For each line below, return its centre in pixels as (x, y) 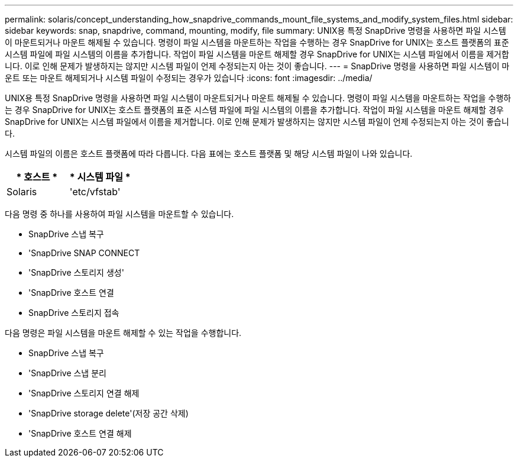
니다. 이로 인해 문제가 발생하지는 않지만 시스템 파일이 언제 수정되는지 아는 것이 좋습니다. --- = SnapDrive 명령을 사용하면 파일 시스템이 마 (257, 66)
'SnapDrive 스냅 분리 (67, 373)
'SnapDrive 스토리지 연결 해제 (84, 393)
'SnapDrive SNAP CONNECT (84, 253)
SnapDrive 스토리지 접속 (74, 313)
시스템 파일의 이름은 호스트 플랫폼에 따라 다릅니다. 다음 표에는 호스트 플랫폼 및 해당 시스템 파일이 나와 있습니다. (209, 154)
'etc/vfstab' (95, 192)
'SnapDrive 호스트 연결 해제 (80, 433)
